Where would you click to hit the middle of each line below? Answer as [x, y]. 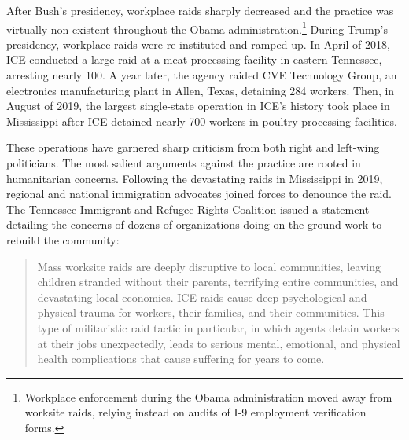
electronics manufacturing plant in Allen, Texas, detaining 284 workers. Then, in [201, 90]
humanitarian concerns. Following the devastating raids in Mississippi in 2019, [195, 178]
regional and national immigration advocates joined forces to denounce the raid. [199, 194]
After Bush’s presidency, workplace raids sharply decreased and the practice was [200, 10]
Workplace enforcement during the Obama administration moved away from [208, 396]
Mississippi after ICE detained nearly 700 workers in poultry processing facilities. [202, 121]
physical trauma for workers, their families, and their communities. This [211, 312]
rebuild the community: [63, 239]
